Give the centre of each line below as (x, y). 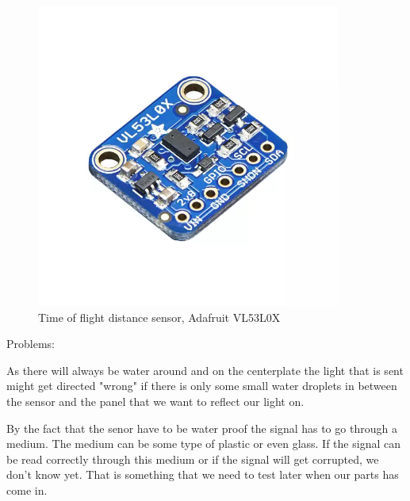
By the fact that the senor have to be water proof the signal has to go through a (202, 428)
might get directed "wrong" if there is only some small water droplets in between (202, 386)
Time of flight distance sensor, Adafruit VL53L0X (159, 317)
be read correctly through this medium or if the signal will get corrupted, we (193, 459)
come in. (27, 490)
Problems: (31, 344)
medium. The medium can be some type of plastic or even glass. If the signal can (203, 444)
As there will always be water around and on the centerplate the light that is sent (205, 370)
